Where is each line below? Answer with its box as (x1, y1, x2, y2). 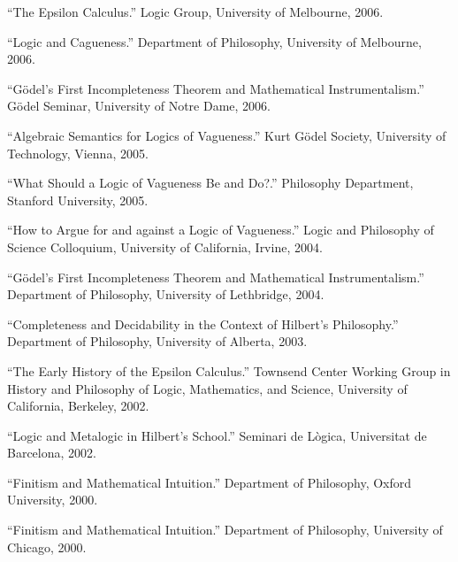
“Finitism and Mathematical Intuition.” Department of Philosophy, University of (7, 520, 443, 539)
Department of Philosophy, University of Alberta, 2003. (7, 332, 308, 350)
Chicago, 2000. (7, 537, 87, 556)
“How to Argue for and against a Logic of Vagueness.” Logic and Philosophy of (7, 220, 434, 239)
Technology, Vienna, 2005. (7, 143, 149, 162)
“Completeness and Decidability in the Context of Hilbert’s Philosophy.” (7, 314, 399, 333)
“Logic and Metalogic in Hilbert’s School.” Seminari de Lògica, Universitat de (7, 426, 427, 444)
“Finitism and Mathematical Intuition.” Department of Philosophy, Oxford (7, 473, 412, 491)
